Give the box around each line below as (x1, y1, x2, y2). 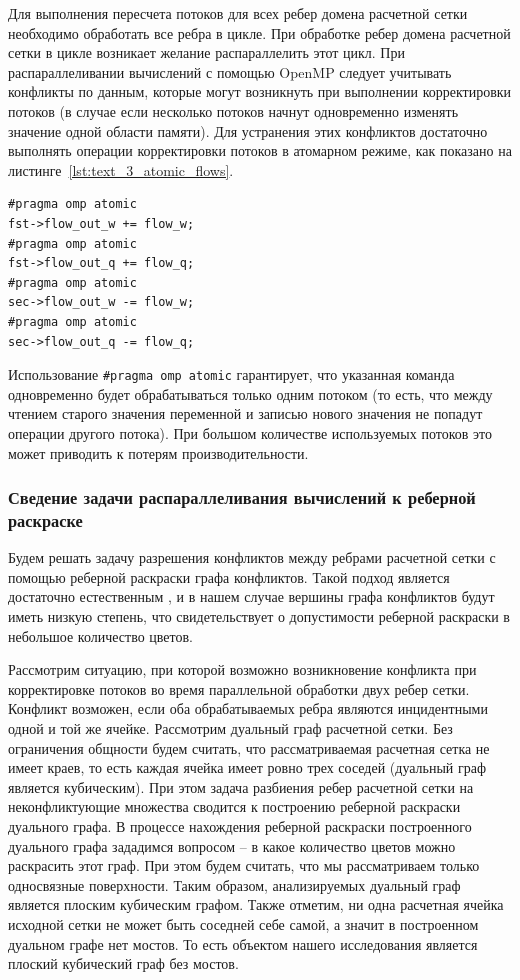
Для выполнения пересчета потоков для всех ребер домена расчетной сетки (8, 3, 468, 23)
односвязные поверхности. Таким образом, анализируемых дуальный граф (8, 874, 461, 895)
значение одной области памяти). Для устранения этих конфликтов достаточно (8, 120, 488, 141)
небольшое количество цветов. (8, 625, 194, 646)
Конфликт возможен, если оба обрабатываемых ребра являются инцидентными (8, 698, 488, 719)
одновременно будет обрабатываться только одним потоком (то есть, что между (8, 383, 493, 404)
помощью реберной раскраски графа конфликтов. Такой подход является (8, 566, 450, 587)
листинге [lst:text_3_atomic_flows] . (8, 159, 234, 180)
